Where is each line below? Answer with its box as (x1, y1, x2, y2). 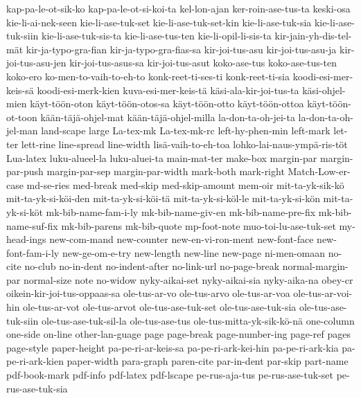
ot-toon (6, 109, 37, 124)
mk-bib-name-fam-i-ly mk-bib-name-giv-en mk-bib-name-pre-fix (46, 204, 316, 219)
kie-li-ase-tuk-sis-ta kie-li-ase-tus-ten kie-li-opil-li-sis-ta (42, 28, 272, 43)
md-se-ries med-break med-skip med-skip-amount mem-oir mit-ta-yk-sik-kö (26, 177, 344, 192)
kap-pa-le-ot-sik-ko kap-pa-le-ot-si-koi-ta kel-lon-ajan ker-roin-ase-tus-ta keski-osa (6, 1, 351, 15)
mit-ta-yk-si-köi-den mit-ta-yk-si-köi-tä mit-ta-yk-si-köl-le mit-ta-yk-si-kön (6, 191, 320, 206)
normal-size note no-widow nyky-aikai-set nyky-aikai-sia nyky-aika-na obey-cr (23, 272, 353, 287)
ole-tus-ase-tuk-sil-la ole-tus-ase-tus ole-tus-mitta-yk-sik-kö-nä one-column (42, 313, 355, 327)
